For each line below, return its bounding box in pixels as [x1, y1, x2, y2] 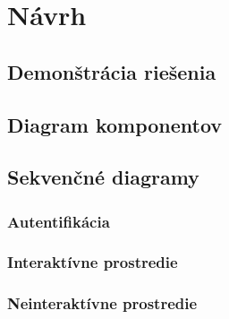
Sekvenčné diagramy [7, 163, 199, 191]
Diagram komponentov [7, 110, 223, 138]
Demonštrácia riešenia [7, 57, 216, 85]
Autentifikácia [7, 210, 110, 232]
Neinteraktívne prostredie [7, 292, 198, 315]
